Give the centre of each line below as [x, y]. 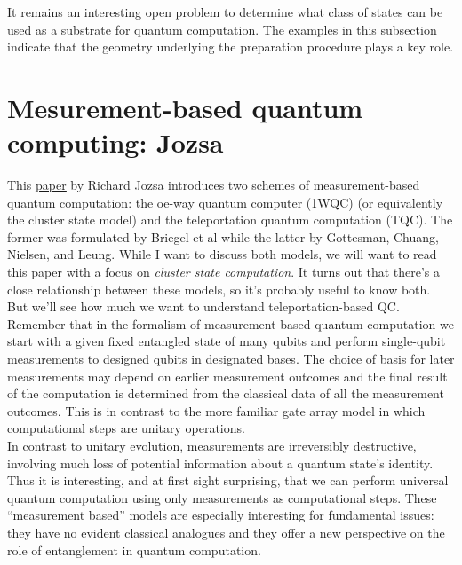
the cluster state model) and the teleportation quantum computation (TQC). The [230, 220]
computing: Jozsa [115, 142]
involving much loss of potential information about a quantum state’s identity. [220, 463]
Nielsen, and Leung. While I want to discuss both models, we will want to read [222, 254]
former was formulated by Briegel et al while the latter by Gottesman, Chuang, [223, 236]
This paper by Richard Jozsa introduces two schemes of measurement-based [214, 185]
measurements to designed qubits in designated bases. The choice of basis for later [231, 359]
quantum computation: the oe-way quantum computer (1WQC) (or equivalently [225, 202]
